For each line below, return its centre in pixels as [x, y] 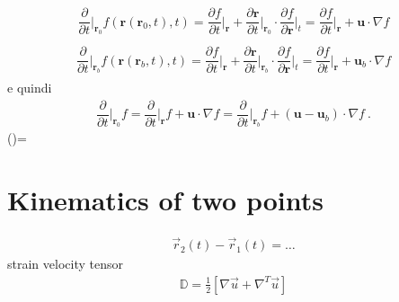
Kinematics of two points [165, 199]
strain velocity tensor [65, 264]
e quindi [30, 88]
